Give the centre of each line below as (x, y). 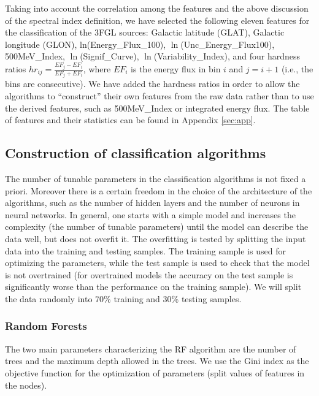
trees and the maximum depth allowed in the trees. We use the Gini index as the (157, 361)
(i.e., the (297, 68)
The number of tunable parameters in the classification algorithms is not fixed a (156, 178)
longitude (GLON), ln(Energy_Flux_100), (86, 44)
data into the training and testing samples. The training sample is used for (145, 250)
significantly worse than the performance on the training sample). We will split (153, 287)
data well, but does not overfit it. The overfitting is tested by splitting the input (156, 238)
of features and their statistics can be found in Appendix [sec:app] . (130, 120)
